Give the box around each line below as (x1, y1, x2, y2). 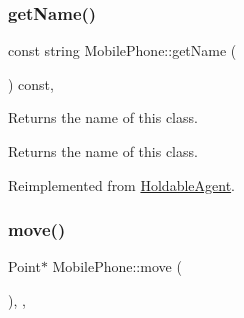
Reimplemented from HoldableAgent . (8, 174, 235, 195)
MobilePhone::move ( (52, 256, 182, 277)
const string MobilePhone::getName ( (8, 40, 237, 61)
